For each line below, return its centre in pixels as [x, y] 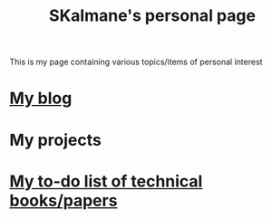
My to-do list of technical [106, 181]
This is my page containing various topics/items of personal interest [136, 62]
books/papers [63, 200]
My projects [55, 140]
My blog [41, 98]
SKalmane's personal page [152, 16]
